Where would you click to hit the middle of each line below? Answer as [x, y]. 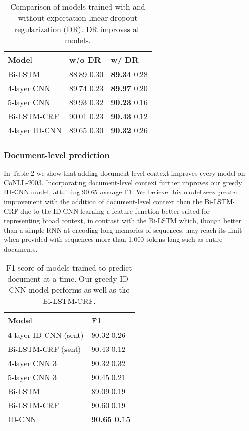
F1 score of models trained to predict [69, 267]
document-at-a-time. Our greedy [62, 278]
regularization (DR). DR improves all [78, 29]
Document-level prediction [57, 154]
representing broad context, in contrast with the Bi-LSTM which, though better [123, 220]
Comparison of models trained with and [78, 7]
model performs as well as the [79, 289]
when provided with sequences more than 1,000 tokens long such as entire [113, 239]
